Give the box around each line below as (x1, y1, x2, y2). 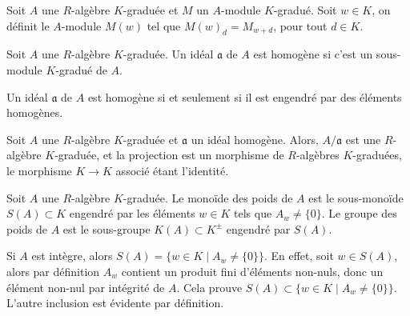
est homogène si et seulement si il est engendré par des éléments (87, 88, 402, 105)
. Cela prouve (176, 278, 243, 295)
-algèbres (295, 146, 340, 163)
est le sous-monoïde (308, 189, 404, 206)
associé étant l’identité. (115, 162, 229, 178)
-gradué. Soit (273, 2, 337, 18)
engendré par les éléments (69, 205, 195, 222)
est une (345, 130, 381, 147)
